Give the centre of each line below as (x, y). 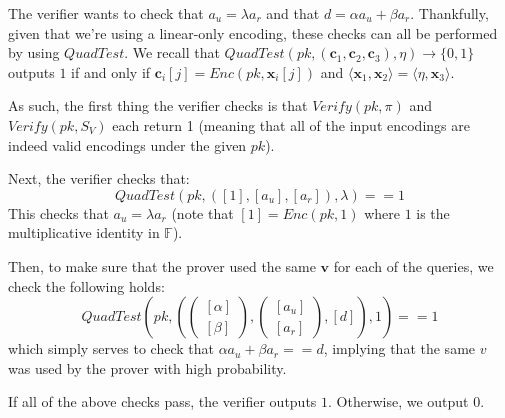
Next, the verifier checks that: (99, 178)
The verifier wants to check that (106, 13)
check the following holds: (86, 285)
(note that (202, 212)
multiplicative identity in (84, 232)
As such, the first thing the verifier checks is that (158, 105)
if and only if (111, 71)
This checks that (58, 212)
